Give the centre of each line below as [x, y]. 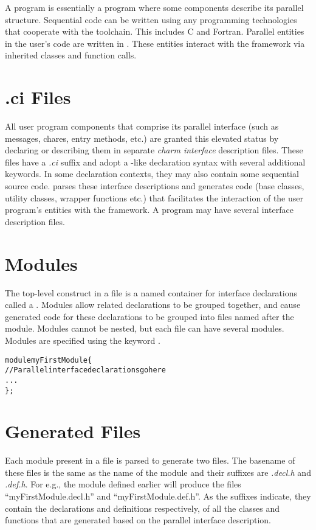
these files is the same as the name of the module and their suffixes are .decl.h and [158, 472]
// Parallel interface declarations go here [85, 370]
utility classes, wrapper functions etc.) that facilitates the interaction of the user [154, 197]
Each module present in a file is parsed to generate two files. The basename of [150, 460]
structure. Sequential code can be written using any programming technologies [151, 19]
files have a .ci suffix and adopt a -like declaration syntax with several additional [155, 162]
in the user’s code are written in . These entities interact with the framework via [155, 43]
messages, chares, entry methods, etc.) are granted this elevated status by [142, 138]
